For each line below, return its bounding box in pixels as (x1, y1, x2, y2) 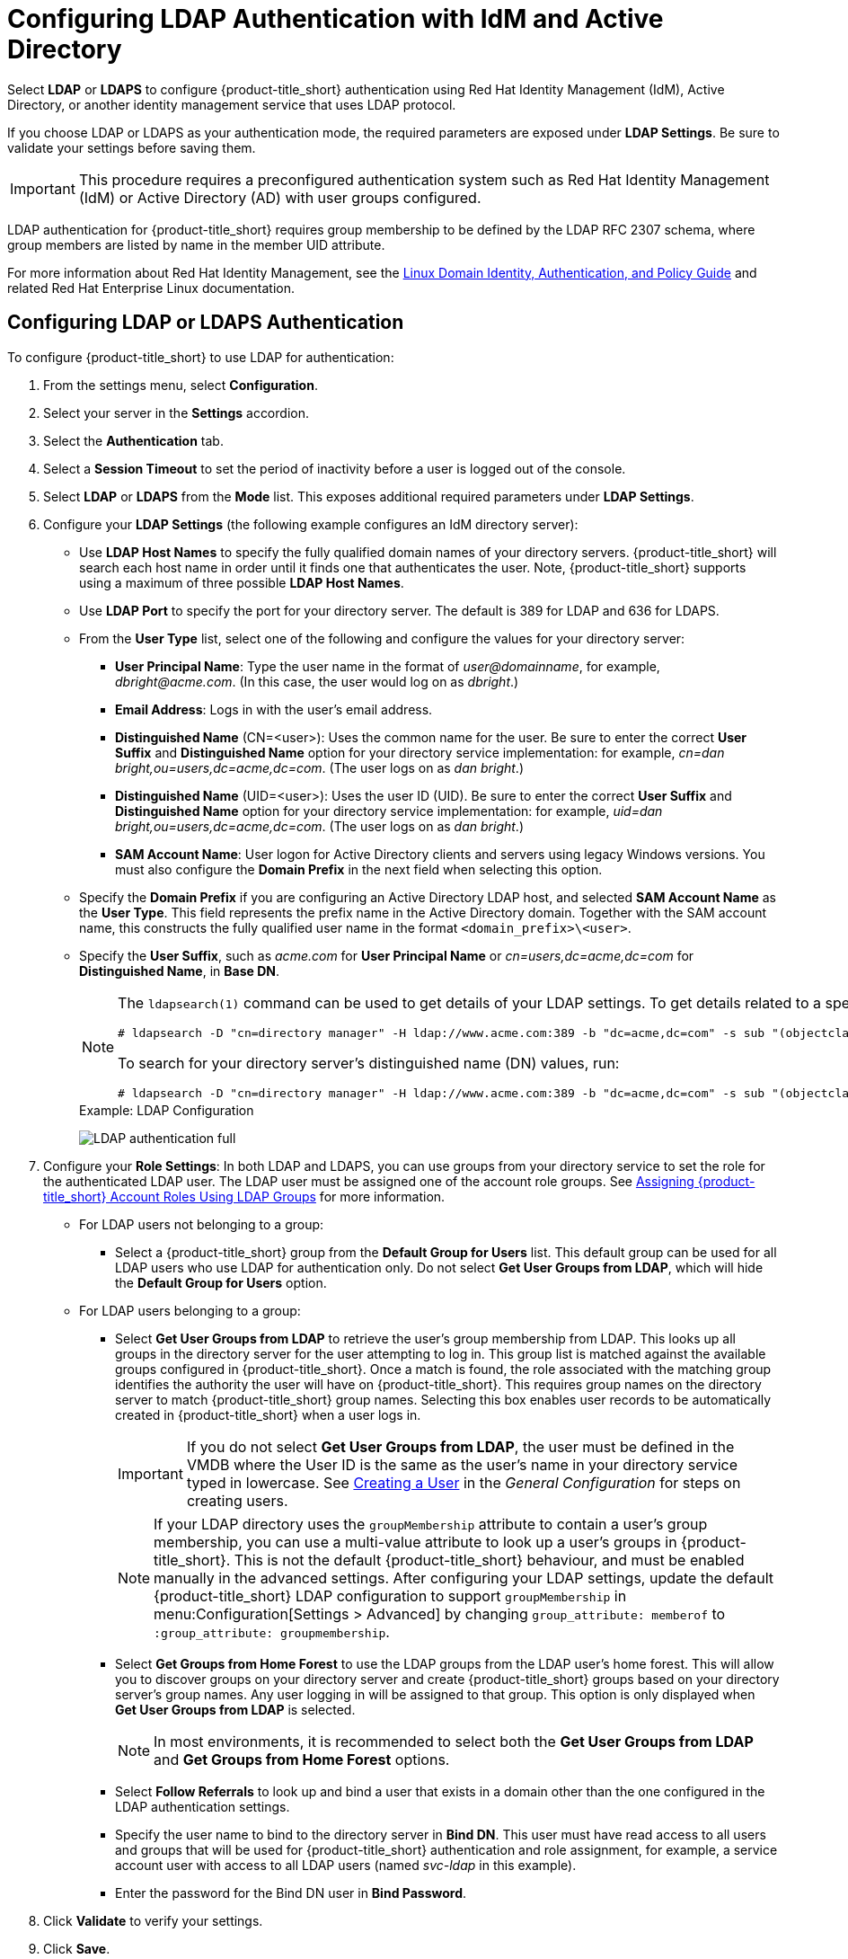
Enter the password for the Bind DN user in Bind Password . (115, 1884, 467, 1901)
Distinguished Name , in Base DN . (79, 962, 279, 979)
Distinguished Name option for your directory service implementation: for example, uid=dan (115, 802, 663, 819)
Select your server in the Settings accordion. (43, 404, 309, 421)
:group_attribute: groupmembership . (154, 1622, 390, 1641)
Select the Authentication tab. (43, 432, 224, 448)
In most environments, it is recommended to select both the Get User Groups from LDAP (154, 1732, 754, 1751)
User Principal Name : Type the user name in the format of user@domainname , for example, (115, 658, 660, 674)
